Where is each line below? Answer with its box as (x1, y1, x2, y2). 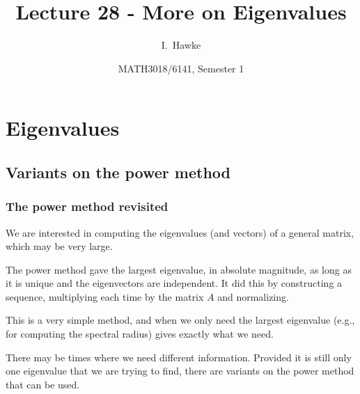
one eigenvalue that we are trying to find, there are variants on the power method (6, 363, 354, 378)
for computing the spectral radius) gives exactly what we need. (6, 326, 274, 341)
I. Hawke (161, 38, 201, 52)
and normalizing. (217, 289, 289, 304)
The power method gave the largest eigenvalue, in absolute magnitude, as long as (6, 262, 352, 276)
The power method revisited (6, 198, 169, 215)
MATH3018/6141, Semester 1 (118, 61, 244, 75)
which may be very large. (6, 239, 113, 253)
